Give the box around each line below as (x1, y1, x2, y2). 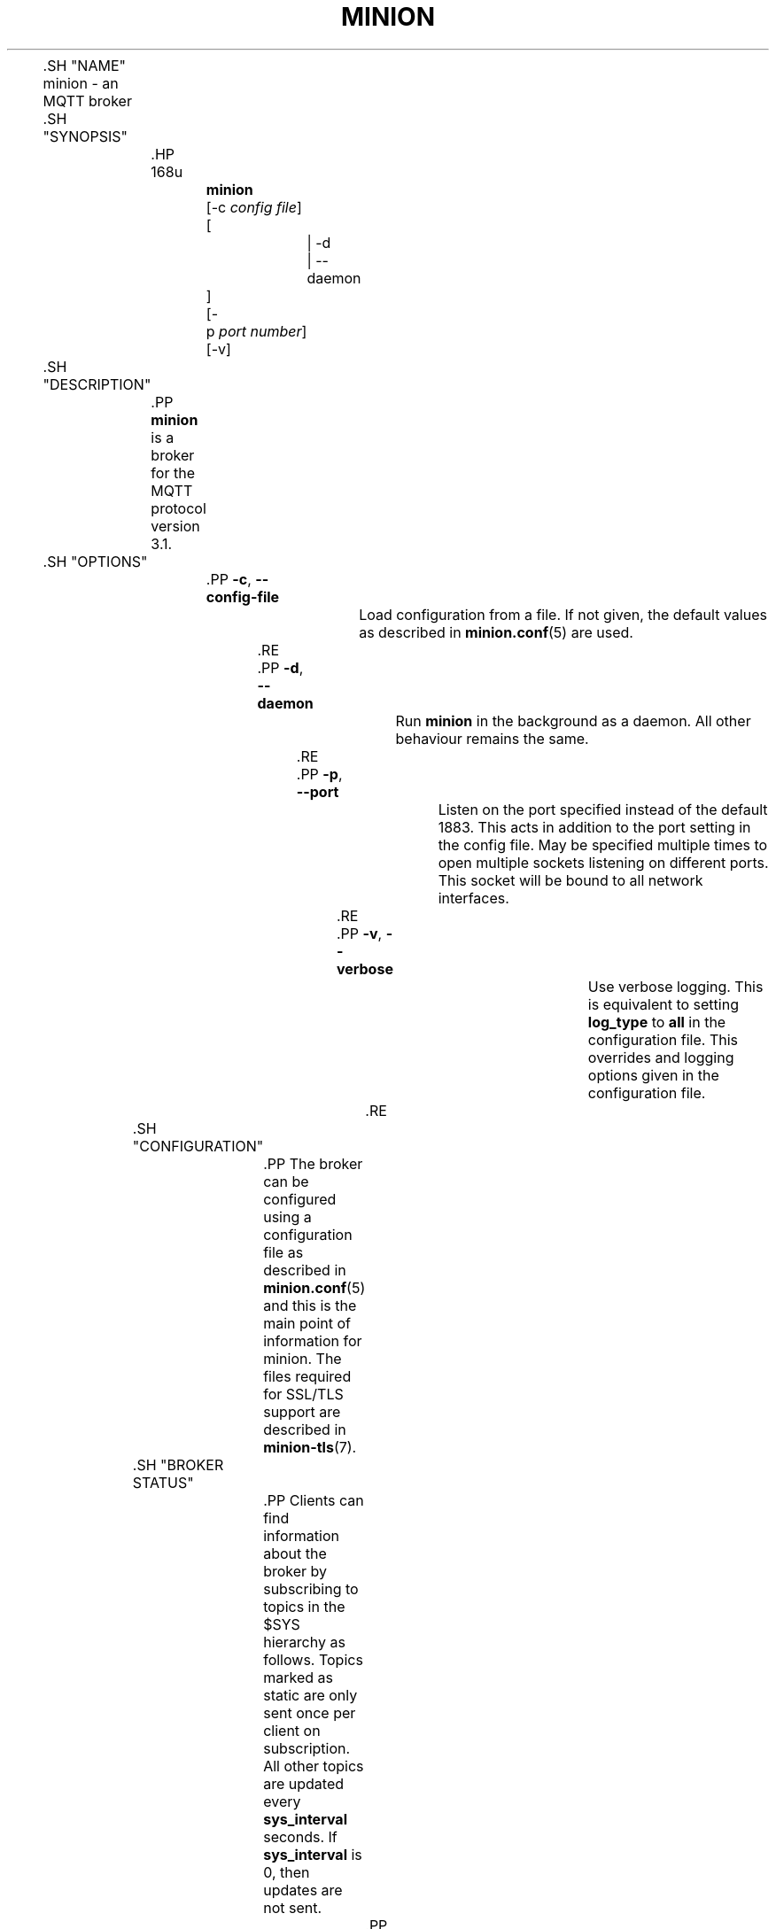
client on (263, 1721, 321, 1739)
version (151, 516, 200, 535)
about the (263, 1544, 327, 1562)
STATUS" (132, 1473, 194, 1491)
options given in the (587, 1065, 719, 1084)
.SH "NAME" (43, 56, 126, 74)
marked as (263, 1668, 333, 1686)
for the (151, 463, 195, 482)
